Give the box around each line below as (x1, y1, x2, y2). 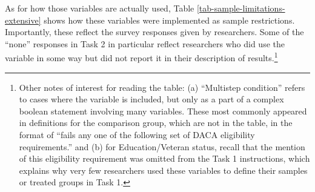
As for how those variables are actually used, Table (5, 2, 194, 14)
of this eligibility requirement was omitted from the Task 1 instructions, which (19, 152, 310, 165)
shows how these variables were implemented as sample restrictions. (44, 13, 295, 26)
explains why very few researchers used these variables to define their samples (19, 164, 308, 176)
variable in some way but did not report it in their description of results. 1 (5, 50, 278, 64)
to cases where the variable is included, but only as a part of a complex (19, 93, 284, 105)
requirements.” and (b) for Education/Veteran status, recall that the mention (19, 140, 305, 153)
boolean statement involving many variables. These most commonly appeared (19, 104, 307, 117)
